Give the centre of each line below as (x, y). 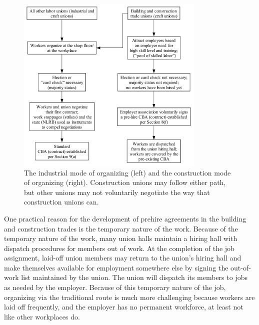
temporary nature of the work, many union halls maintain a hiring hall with (121, 238)
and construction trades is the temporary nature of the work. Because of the (121, 228)
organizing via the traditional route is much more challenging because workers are (129, 297)
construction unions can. (61, 202)
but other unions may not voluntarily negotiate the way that (117, 192)
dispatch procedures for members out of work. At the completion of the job (119, 248)
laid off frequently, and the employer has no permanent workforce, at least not (124, 307)
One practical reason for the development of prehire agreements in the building (125, 218)
